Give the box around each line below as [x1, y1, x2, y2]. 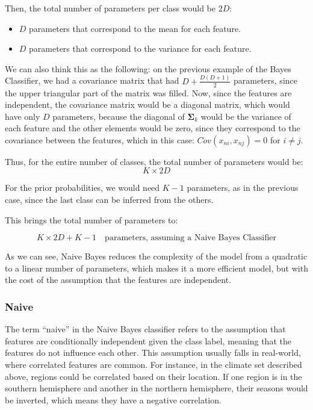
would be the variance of [200, 110, 291, 122]
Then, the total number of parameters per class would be [5, 2, 215, 14]
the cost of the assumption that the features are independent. [5, 273, 232, 286]
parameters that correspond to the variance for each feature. [29, 42, 252, 55]
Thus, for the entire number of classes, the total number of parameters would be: [5, 155, 303, 167]
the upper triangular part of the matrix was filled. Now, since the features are [5, 86, 292, 99]
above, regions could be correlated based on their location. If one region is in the [5, 370, 302, 382]
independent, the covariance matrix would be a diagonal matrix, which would [5, 98, 290, 111]
